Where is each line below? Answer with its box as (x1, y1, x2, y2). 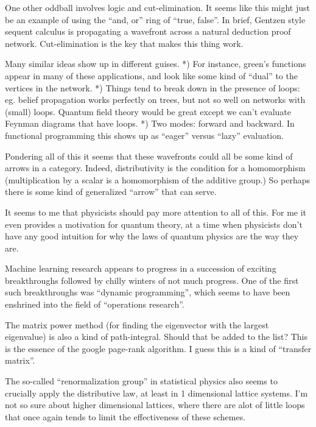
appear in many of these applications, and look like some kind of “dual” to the (5, 69, 298, 82)
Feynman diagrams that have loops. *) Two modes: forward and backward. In (5, 117, 295, 130)
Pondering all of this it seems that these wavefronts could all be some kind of (5, 149, 293, 162)
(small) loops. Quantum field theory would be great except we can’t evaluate (5, 105, 291, 118)
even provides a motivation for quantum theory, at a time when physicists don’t (5, 217, 303, 230)
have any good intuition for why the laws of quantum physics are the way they (5, 230, 299, 242)
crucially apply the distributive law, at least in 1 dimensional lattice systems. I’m (5, 386, 308, 399)
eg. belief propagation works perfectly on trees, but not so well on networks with (5, 93, 306, 106)
